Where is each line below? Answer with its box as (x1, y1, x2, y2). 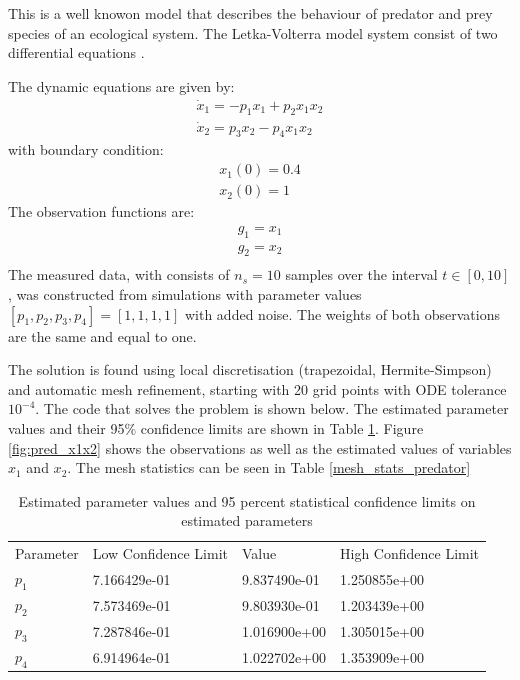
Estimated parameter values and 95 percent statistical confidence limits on (18, 490, 476, 511)
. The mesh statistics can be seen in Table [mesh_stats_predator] (67, 457, 471, 478)
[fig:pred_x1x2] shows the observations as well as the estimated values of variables (8, 437, 512, 458)
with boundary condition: (8, 139, 164, 160)
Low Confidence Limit (92, 543, 228, 564)
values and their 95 (8, 417, 125, 438)
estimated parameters (181, 510, 313, 531)
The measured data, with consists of (8, 264, 230, 285)
